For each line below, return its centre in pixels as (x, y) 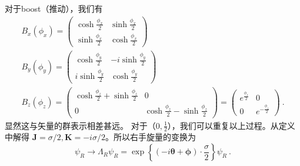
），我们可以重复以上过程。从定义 (231, 125)
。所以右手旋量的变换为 (150, 137)
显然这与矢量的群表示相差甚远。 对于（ (80, 125)
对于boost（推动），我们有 (54, 8)
